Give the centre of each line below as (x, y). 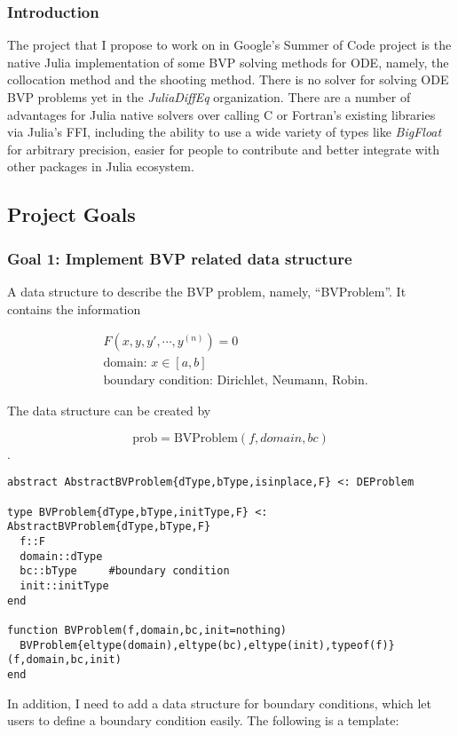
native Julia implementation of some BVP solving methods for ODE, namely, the (228, 62)
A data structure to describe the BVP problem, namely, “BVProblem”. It (207, 291)
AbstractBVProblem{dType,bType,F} (109, 527)
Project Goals (71, 214)
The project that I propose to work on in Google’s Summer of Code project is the (229, 45)
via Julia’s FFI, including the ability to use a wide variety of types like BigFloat (225, 132)
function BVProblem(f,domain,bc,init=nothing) (147, 630)
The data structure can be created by (109, 411)
